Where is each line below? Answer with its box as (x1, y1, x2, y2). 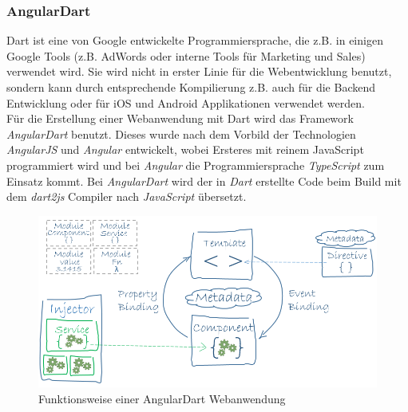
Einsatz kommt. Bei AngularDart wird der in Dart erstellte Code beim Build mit (6, 172, 402, 189)
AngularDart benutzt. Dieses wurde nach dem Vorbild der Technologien (6, 125, 356, 142)
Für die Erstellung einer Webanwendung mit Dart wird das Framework (6, 110, 354, 127)
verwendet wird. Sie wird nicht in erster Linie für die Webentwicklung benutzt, (6, 63, 392, 80)
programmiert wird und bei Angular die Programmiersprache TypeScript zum (6, 156, 385, 173)
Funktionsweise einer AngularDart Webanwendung (38, 390, 286, 406)
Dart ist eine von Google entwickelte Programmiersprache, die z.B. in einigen (6, 32, 383, 49)
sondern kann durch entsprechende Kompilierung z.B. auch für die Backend (6, 79, 375, 95)
